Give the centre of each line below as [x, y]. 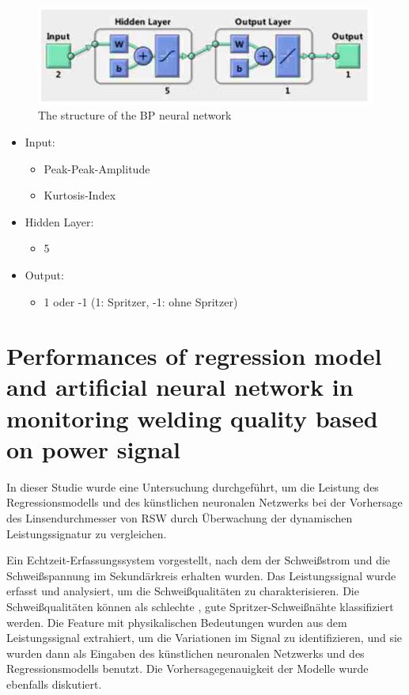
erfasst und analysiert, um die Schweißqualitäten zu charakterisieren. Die [183, 591]
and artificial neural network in [180, 387]
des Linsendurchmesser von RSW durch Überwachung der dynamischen [180, 517]
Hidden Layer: [59, 221]
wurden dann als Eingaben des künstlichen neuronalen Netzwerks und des [186, 653]
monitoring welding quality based [192, 418]
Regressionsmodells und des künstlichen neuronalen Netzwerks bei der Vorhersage [204, 502]
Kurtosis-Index [80, 195]
